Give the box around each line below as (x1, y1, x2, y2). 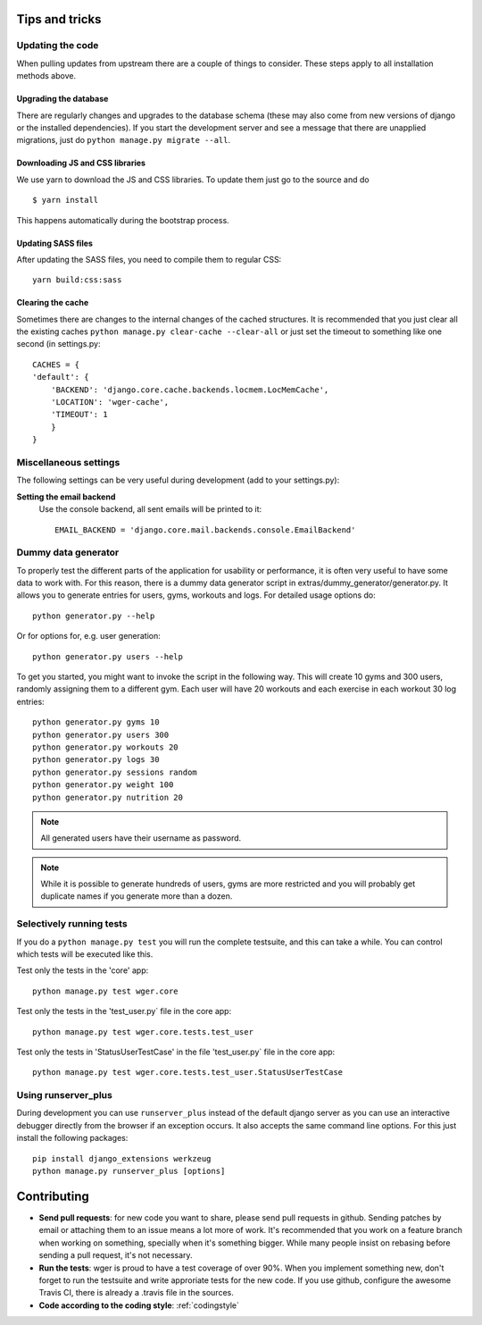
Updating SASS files (16, 238, 94, 248)
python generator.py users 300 (32, 729, 170, 740)
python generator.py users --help (32, 651, 183, 661)
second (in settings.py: (16, 339, 102, 349)
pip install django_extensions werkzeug (32, 1153, 212, 1163)
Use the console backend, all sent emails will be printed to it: (38, 504, 262, 515)
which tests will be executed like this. (16, 948, 154, 960)
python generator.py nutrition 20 (32, 792, 183, 802)
